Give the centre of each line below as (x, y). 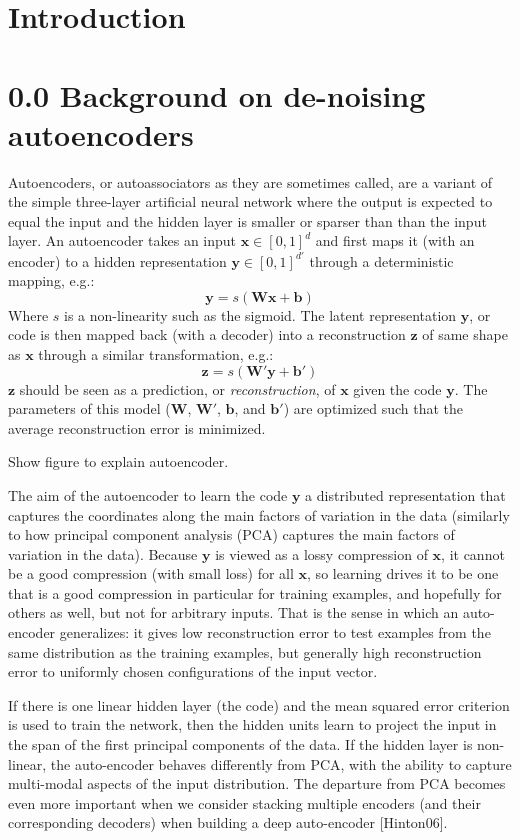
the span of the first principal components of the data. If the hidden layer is (240, 744)
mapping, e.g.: (51, 280)
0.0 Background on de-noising (217, 94)
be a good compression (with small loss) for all (151, 573)
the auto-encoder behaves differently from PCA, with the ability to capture (281, 763)
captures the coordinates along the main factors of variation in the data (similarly (259, 514)
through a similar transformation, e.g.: (156, 353)
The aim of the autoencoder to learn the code (148, 494)
